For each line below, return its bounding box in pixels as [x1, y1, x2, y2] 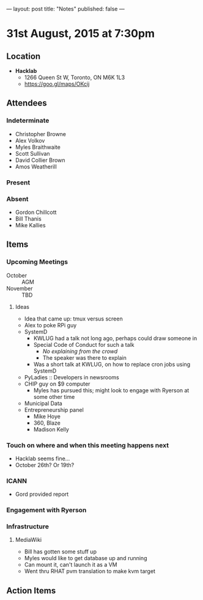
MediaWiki [15, 536, 42, 544]
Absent [6, 194, 29, 203]
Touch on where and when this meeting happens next [6, 441, 169, 449]
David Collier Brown [15, 156, 65, 164]
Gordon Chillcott [15, 208, 57, 216]
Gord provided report [15, 490, 69, 498]
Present [6, 178, 31, 186]
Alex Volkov [15, 137, 45, 144]
